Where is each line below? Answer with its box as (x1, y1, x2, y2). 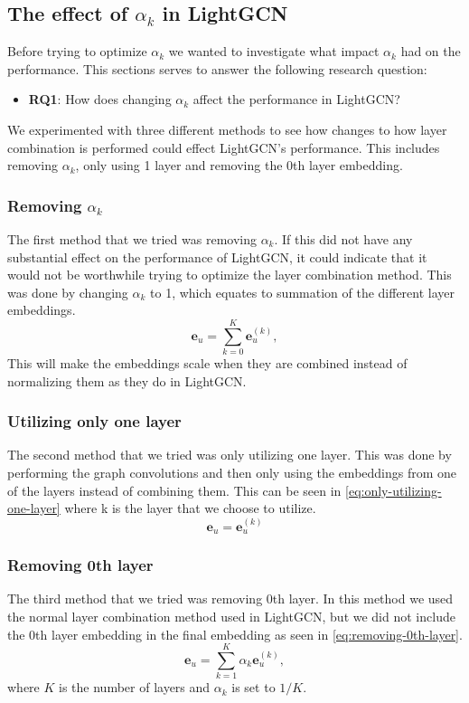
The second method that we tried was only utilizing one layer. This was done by (7, 445, 452, 464)
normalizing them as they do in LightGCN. (7, 371, 247, 390)
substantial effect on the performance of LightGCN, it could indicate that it (7, 247, 427, 266)
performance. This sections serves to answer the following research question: (7, 59, 427, 78)
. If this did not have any (274, 229, 413, 248)
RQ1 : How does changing (28, 90, 172, 109)
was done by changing (7, 282, 128, 301)
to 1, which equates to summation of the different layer (150, 282, 455, 301)
